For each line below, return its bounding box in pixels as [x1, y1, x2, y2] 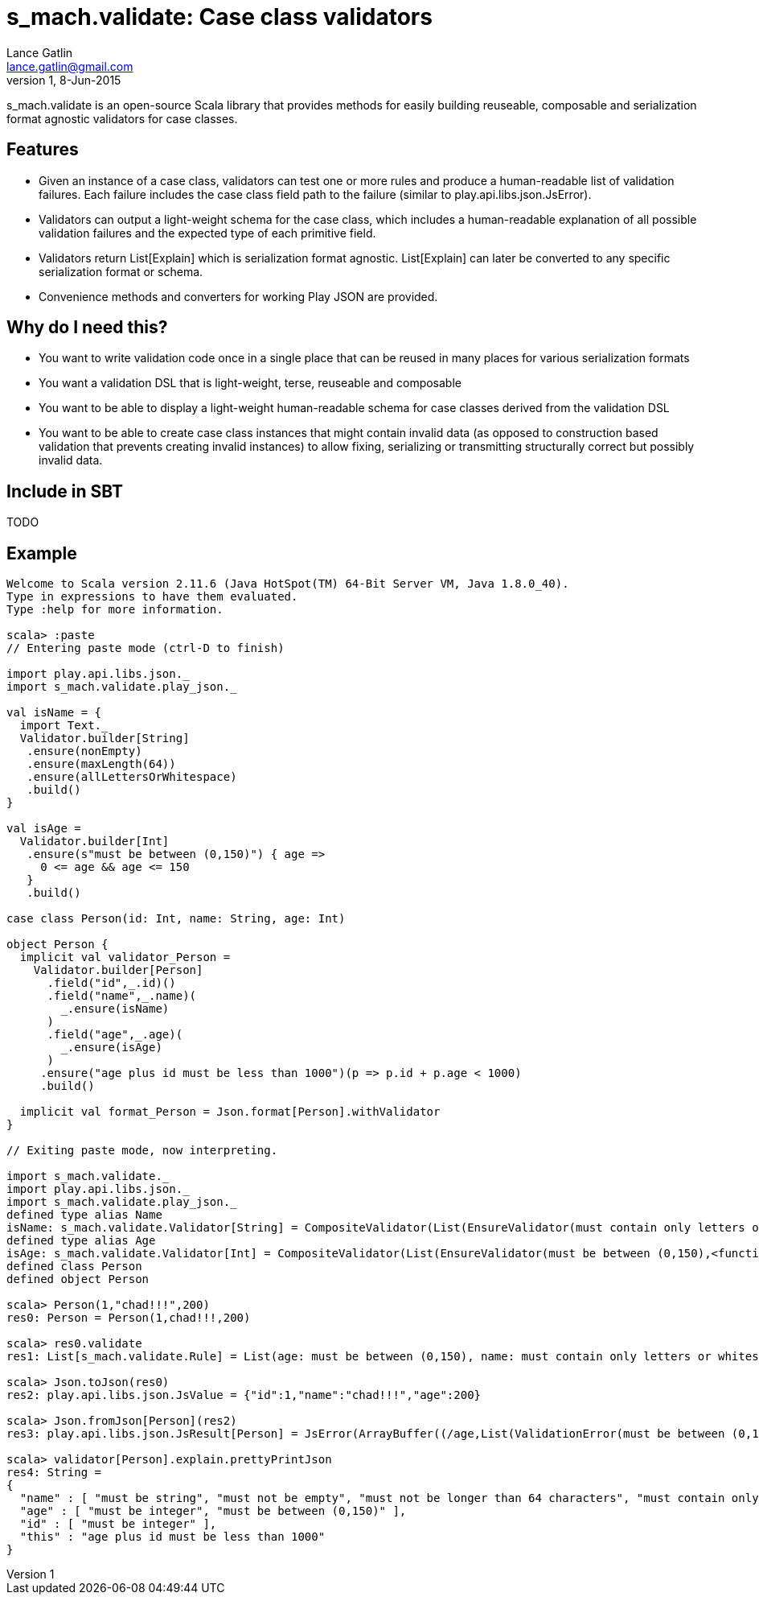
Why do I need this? [6, 317, 168, 338]
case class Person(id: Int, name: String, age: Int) [6, 912, 346, 926]
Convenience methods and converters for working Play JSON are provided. [39, 289, 438, 303]
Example [6, 543, 77, 563]
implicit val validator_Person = [19, 951, 231, 964]
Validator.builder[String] [19, 732, 190, 745]
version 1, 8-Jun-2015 [6, 72, 121, 87]
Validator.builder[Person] [33, 963, 203, 977]
